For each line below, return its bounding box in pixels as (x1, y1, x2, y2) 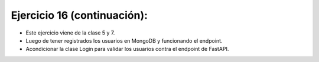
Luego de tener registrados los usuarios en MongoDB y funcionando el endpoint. (25, 37, 223, 44)
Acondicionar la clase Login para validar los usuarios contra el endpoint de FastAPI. (25, 46, 229, 53)
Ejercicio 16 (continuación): (11, 9, 148, 22)
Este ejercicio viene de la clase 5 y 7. (25, 29, 115, 36)
